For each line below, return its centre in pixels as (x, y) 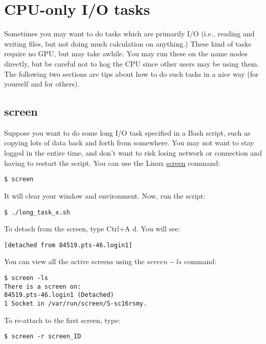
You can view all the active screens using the (74, 261)
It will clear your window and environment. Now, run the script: (105, 195)
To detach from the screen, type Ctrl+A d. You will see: (92, 229)
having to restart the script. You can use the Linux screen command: (112, 163)
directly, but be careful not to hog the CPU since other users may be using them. (132, 63)
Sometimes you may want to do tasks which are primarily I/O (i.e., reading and (129, 34)
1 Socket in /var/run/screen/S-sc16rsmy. (76, 303)
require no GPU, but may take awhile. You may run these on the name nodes (126, 53)
